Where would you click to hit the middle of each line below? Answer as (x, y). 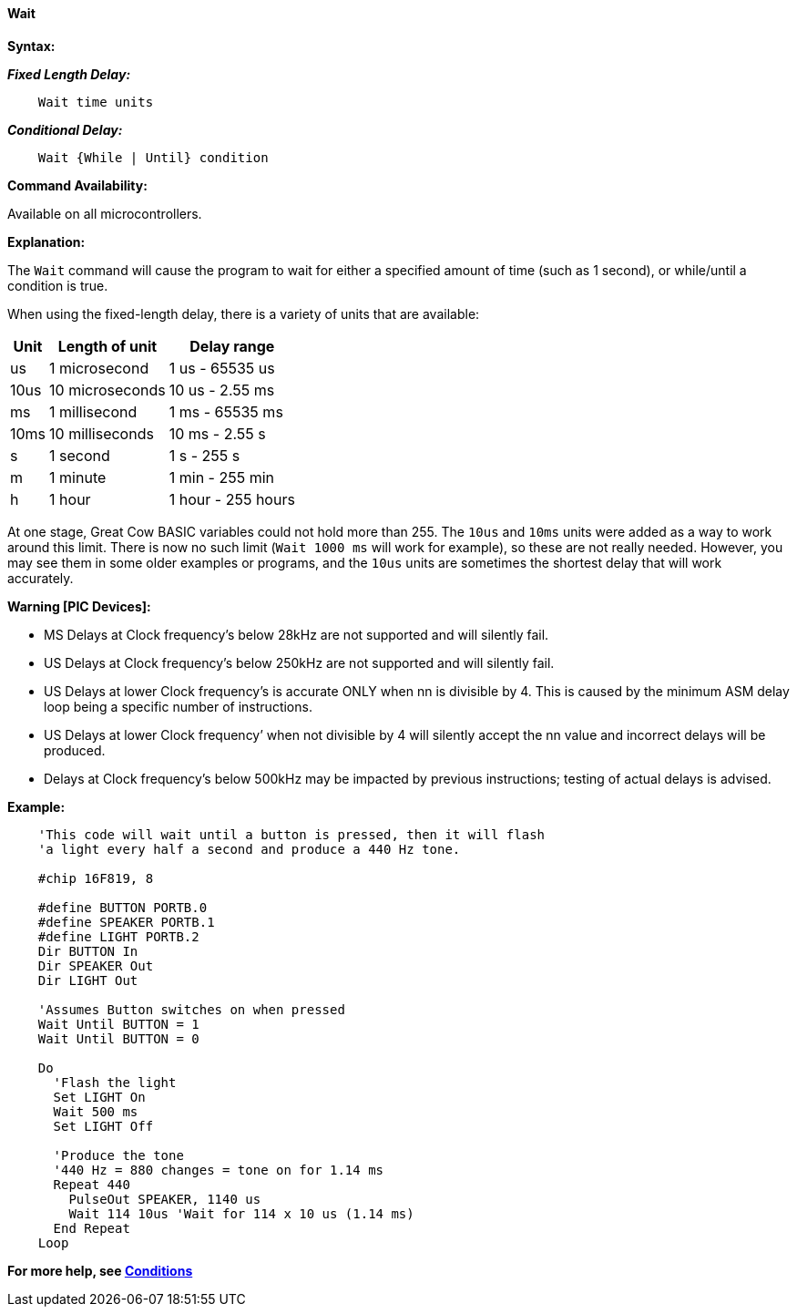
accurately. (41, 578)
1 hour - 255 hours (232, 499)
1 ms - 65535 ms (226, 411)
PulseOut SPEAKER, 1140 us (165, 1199)
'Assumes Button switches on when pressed (191, 1009)
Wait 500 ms (96, 1111)
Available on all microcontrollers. (105, 213)
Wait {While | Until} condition (153, 157)
